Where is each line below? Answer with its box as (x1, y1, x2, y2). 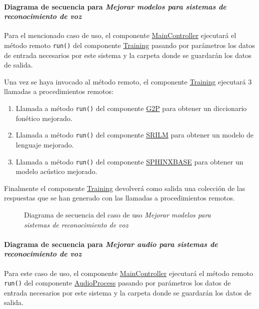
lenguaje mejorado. (15, 139, 74, 149)
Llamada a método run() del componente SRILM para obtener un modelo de (15, 129, 253, 140)
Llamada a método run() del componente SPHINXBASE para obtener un (15, 156, 243, 166)
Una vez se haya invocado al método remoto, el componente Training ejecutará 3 (4, 76, 252, 86)
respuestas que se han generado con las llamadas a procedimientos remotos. (4, 192, 235, 203)
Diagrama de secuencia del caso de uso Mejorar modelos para (24, 209, 211, 219)
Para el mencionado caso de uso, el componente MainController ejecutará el (4, 30, 236, 40)
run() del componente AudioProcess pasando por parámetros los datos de (4, 277, 231, 288)
